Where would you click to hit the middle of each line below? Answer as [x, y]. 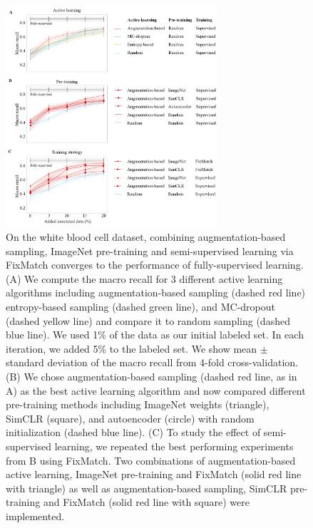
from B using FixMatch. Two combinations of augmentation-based [151, 460]
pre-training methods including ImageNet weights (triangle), [138, 404]
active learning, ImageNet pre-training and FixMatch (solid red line [154, 474]
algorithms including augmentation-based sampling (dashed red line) [156, 293]
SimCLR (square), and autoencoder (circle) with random [130, 418]
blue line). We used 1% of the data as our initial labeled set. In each [155, 335]
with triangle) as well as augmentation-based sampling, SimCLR [147, 488]
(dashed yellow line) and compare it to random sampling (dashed [148, 320]
